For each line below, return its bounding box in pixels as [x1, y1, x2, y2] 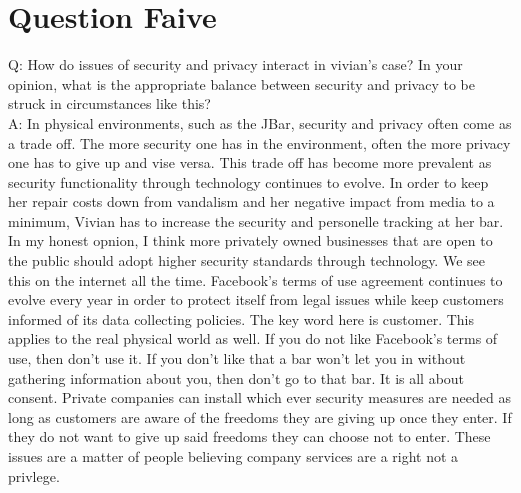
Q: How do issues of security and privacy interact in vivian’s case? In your [8, 54, 463, 75]
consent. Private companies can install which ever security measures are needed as [8, 387, 511, 408]
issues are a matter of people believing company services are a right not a [8, 446, 459, 466]
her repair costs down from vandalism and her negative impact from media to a [8, 191, 495, 212]
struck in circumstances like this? [8, 93, 211, 114]
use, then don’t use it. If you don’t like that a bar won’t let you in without [8, 348, 466, 369]
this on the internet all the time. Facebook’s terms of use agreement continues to [8, 269, 503, 290]
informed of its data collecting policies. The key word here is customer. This [8, 308, 475, 329]
